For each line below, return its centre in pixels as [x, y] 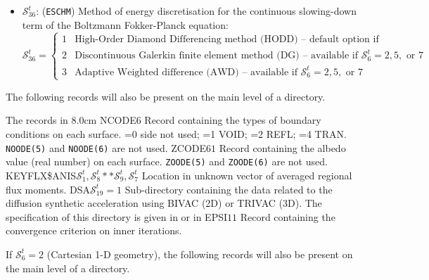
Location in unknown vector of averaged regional [247, 175]
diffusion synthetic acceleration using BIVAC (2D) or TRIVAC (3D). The [164, 203]
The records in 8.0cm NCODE [71, 120]
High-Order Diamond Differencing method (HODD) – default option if [227, 39]
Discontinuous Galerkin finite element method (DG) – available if [216, 56]
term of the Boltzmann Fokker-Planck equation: [125, 24]
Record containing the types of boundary [233, 120]
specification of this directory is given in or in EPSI [116, 216]
